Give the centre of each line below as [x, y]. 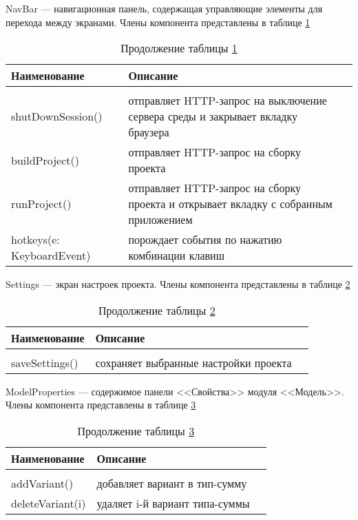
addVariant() [42, 483]
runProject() [41, 204]
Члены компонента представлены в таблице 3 [101, 405]
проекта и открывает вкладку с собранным [230, 204]
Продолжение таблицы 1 [179, 48]
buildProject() [45, 160]
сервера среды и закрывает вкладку [213, 116]
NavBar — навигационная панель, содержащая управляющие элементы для [164, 8]
